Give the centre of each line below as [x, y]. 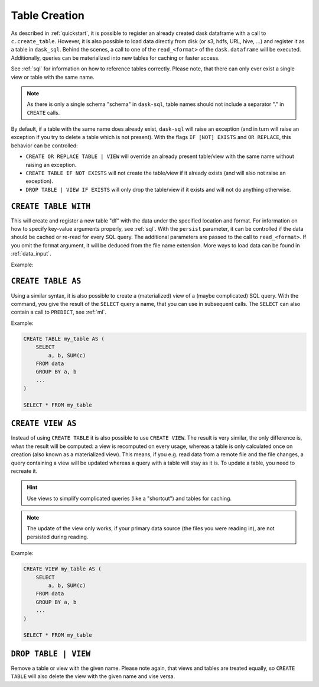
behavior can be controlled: [44, 146]
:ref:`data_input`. [31, 254]
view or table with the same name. [53, 77]
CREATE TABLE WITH [51, 206]
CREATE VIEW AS [44, 424]
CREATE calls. [43, 112]
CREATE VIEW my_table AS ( [62, 569]
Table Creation [48, 15]
